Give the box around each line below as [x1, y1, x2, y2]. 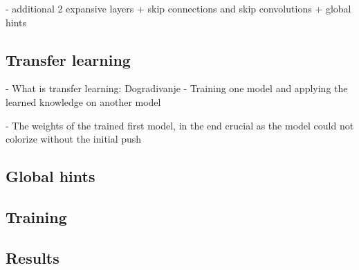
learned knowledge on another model [6, 94, 161, 109]
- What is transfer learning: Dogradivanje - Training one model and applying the [6, 81, 348, 96]
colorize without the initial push [6, 132, 142, 146]
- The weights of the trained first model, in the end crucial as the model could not [6, 118, 354, 132]
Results [6, 246, 59, 268]
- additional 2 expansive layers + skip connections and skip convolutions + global [6, 1, 351, 15]
